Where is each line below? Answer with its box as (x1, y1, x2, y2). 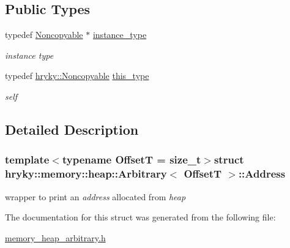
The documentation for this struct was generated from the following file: (5, 211, 276, 224)
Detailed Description (5, 119, 139, 138)
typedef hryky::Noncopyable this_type (5, 69, 149, 82)
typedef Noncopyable (5, 28, 83, 41)
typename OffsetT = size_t (62, 152, 201, 167)
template (5, 152, 50, 167)
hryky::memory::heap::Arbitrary (5, 166, 167, 181)
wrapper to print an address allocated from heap (5, 190, 186, 203)
